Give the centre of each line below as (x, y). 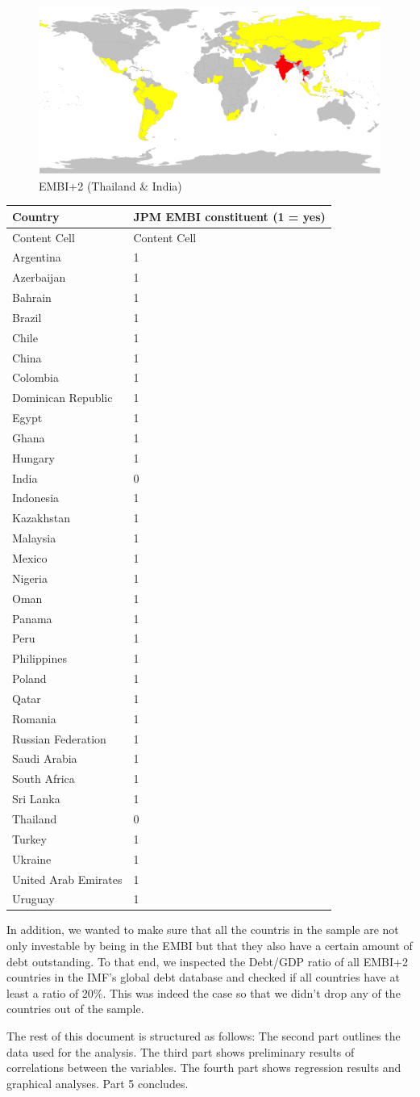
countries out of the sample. (75, 1009)
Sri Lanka (36, 799)
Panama (32, 618)
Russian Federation (59, 738)
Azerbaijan (39, 277)
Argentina (37, 257)
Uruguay (33, 899)
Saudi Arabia (45, 758)
